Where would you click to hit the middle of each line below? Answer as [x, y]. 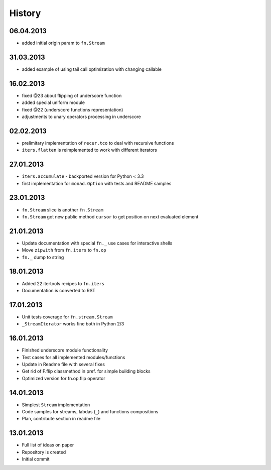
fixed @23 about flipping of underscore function [72, 95]
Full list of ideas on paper [48, 445]
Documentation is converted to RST [58, 290]
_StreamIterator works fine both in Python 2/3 [73, 324]
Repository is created [44, 452]
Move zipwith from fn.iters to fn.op [64, 250]
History [25, 13]
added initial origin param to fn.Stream [63, 43]
